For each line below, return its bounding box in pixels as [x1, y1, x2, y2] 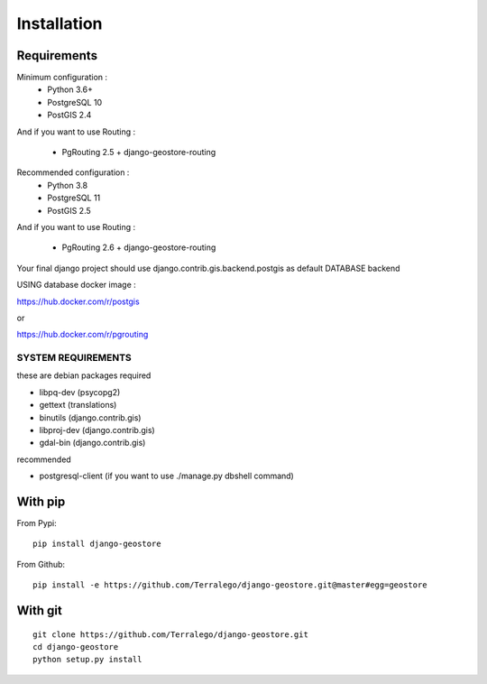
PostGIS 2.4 [47, 109, 92, 121]
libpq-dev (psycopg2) [39, 386, 121, 397]
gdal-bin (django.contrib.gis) [39, 438, 146, 448]
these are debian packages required [16, 370, 152, 381]
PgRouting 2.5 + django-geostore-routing [61, 147, 216, 158]
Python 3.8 [47, 180, 88, 190]
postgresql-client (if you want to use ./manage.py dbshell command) [39, 470, 295, 482]
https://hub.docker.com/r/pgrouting [16, 329, 149, 340]
